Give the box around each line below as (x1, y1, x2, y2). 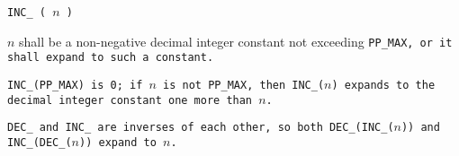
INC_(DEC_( (7, 135, 72, 149)
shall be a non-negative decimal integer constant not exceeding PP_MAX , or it (19, 31, 453, 50)
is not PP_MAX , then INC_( (163, 78, 325, 91)
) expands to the (331, 78, 436, 91)
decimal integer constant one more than (7, 93, 253, 107)
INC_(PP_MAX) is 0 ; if (7, 78, 143, 91)
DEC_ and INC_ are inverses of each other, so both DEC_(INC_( (7, 121, 394, 134)
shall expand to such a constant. (7, 51, 214, 65)
